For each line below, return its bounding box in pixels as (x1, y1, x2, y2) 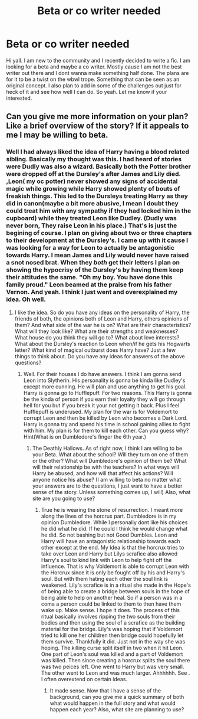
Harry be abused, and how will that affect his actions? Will (32, 469, 174, 476)
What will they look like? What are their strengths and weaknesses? (14, 328, 179, 335)
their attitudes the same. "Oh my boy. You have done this (6, 273, 173, 282)
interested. (6, 94, 32, 102)
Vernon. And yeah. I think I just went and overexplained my (6, 288, 178, 296)
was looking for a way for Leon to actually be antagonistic (6, 244, 175, 252)
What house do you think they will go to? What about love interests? (14, 334, 180, 341)
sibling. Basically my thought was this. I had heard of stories (6, 155, 182, 164)
